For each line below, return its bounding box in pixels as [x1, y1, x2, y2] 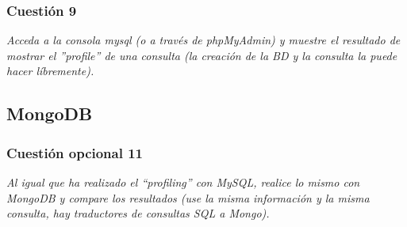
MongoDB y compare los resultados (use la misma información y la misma [6, 189, 370, 206]
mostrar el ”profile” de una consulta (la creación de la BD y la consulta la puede [6, 47, 397, 63]
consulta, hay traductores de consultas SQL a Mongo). [6, 205, 270, 221]
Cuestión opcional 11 [6, 142, 144, 162]
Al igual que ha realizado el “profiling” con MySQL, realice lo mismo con [6, 174, 360, 190]
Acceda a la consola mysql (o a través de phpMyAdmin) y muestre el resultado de [6, 32, 401, 48]
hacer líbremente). [6, 62, 94, 79]
